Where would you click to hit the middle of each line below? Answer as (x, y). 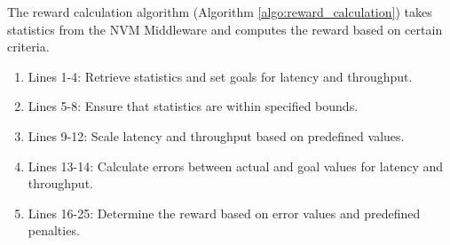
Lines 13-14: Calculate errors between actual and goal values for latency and (236, 166)
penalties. (54, 230)
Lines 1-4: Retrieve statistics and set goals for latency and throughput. (220, 76)
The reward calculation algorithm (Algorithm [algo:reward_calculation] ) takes (220, 12)
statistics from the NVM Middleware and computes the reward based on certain (225, 29)
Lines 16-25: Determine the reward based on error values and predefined (224, 213)
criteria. (28, 47)
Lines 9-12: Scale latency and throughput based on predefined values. (216, 135)
